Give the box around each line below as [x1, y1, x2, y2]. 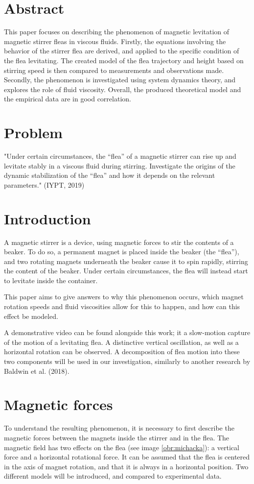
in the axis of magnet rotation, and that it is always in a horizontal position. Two [4, 461, 249, 471]
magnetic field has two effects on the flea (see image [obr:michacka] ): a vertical [4, 442, 239, 452]
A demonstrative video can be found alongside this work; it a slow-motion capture [4, 327, 251, 338]
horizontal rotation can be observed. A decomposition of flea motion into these [4, 346, 240, 357]
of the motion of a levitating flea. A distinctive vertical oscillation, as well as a [4, 337, 239, 347]
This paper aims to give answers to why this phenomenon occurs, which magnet [4, 291, 244, 302]
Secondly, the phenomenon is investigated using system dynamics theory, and [4, 74, 236, 85]
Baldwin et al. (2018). [4, 365, 69, 376]
